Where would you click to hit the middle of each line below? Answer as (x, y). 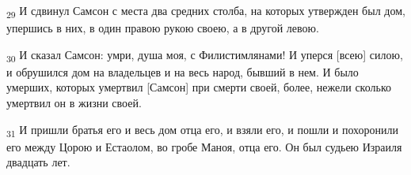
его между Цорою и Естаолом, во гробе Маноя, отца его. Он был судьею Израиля (204, 146)
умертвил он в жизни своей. (74, 103)
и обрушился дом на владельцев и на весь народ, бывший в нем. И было (183, 71)
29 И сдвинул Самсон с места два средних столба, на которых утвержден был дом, (206, 11)
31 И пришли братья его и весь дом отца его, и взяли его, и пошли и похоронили (203, 130)
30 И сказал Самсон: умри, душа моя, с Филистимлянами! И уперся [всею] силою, (205, 55)
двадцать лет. (38, 162)
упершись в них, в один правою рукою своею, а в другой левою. (163, 28)
